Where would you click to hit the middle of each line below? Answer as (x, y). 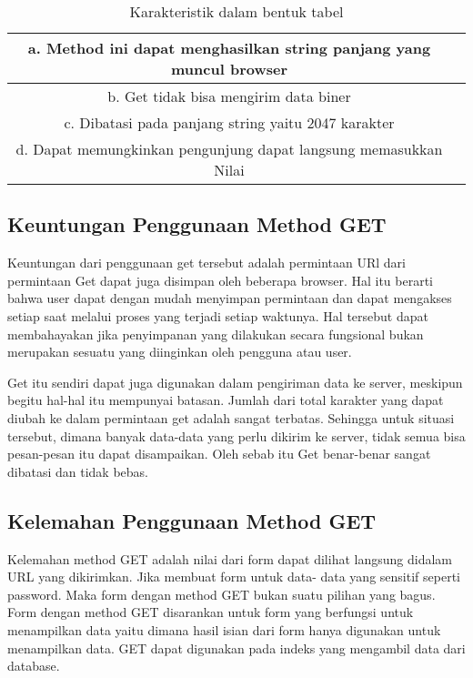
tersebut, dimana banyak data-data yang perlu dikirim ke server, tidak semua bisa (236, 435)
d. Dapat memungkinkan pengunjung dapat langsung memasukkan (229, 149)
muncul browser (229, 69)
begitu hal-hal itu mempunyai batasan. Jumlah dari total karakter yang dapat (226, 400)
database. (34, 666)
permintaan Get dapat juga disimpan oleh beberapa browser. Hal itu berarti (220, 280)
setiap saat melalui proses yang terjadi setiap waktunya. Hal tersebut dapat (218, 315)
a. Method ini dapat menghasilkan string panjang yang (229, 48)
